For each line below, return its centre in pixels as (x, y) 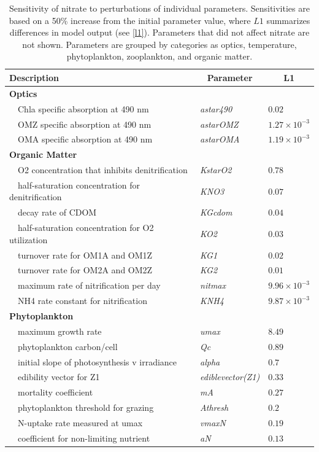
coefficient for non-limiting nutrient (84, 438)
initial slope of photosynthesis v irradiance (97, 361)
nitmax (213, 285)
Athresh (214, 407)
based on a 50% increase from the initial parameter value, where (130, 20)
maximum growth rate (60, 331)
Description (34, 77)
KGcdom (216, 212)
